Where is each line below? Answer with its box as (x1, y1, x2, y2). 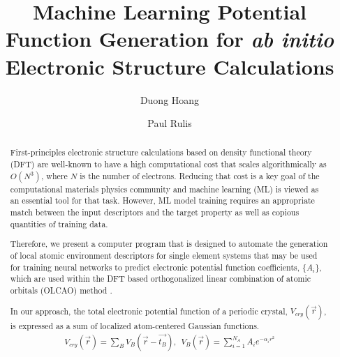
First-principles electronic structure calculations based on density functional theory (10, 146, 312, 158)
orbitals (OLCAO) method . (10, 284, 112, 296)
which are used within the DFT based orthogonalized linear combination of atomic (10, 273, 311, 284)
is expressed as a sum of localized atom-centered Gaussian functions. (10, 319, 260, 331)
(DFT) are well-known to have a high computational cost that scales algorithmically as (10, 158, 327, 170)
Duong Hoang (140, 92, 200, 107)
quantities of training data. (10, 218, 108, 229)
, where (41, 169, 68, 181)
